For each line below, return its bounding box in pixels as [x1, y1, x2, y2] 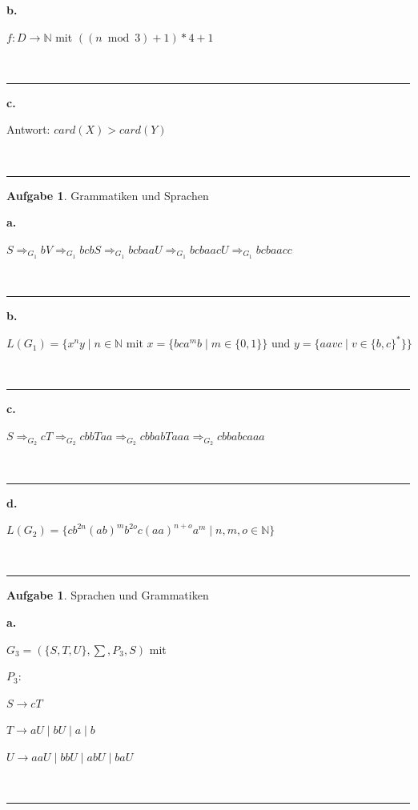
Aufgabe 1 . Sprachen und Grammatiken [6, 587, 209, 603]
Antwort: [6, 121, 50, 138]
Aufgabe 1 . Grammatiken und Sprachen [6, 186, 209, 203]
